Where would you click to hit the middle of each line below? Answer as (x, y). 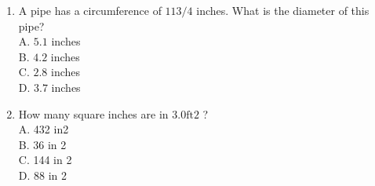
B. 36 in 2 (42, 144)
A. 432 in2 (44, 129)
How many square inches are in (93, 113)
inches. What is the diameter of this (283, 10)
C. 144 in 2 (45, 160)
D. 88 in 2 (43, 175)
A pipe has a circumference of (90, 10)
